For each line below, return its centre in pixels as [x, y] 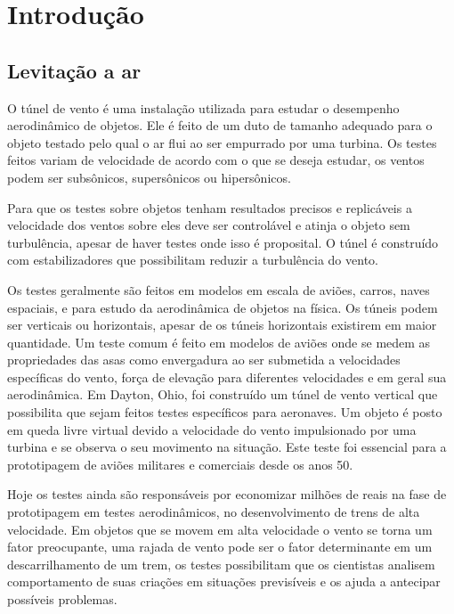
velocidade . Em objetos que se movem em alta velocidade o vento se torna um [220, 529]
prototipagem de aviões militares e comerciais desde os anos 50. [180, 464]
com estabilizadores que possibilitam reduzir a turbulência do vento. [193, 260]
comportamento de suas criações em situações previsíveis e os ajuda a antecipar [224, 581]
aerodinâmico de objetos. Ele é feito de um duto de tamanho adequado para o [220, 125]
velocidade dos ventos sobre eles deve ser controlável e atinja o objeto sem [209, 225]
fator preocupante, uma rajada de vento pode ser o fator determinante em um [220, 547]
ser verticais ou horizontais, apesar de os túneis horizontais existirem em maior [222, 325]
